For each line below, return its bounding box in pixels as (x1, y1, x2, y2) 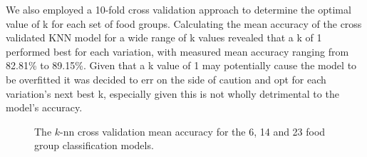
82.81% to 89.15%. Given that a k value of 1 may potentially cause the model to (6, 58, 357, 73)
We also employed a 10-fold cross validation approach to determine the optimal (6, 2, 351, 16)
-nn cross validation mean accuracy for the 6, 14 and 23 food (60, 123, 326, 138)
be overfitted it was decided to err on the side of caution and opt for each (6, 71, 326, 86)
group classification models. (34, 138, 154, 153)
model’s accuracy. (6, 100, 83, 115)
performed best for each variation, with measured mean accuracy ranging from (6, 44, 349, 59)
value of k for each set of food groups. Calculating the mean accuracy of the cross (6, 16, 362, 31)
